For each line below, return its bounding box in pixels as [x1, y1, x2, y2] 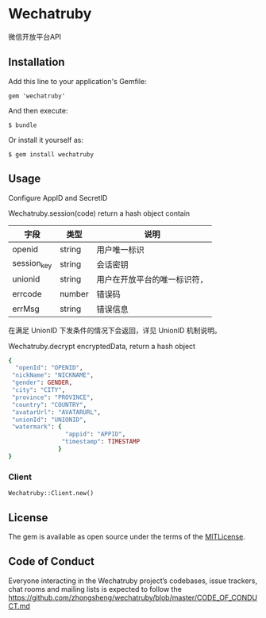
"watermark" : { [11, 423, 62, 431]
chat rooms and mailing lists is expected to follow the [8, 584, 183, 593]
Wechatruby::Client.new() [8, 489, 94, 497]
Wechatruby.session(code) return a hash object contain [8, 208, 191, 218]
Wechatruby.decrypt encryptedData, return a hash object [8, 341, 196, 351]
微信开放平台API [8, 32, 62, 41]
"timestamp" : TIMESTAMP [61, 438, 141, 446]
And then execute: [8, 106, 68, 115]
